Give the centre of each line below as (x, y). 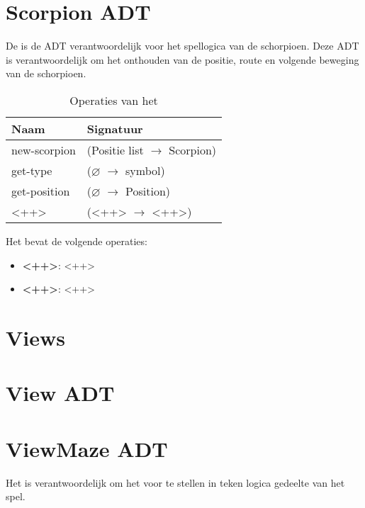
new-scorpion (44, 149)
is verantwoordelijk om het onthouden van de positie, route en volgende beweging (182, 59)
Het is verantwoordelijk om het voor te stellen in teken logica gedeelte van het (175, 482)
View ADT (60, 393)
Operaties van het (114, 100)
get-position (41, 191)
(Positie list (115, 149)
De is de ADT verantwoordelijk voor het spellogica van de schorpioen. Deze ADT (182, 46)
